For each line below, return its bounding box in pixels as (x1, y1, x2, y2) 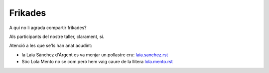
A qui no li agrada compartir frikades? (9, 25, 87, 31)
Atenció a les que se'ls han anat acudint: (9, 42, 92, 49)
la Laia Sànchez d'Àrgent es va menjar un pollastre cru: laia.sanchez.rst (21, 52, 168, 58)
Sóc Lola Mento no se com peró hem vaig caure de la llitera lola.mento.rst (21, 59, 173, 65)
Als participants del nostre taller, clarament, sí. (9, 34, 105, 39)
